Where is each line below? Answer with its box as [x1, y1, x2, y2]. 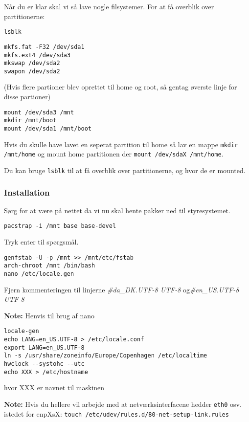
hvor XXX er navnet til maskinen [4, 382, 105, 393]
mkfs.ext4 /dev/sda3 [4, 51, 71, 59]
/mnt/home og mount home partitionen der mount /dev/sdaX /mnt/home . [4, 149, 224, 159]
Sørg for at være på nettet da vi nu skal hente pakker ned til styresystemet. [4, 205, 230, 215]
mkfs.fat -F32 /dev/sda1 [4, 43, 85, 50]
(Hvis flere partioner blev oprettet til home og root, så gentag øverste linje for [4, 82, 237, 92]
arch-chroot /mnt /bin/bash [4, 262, 95, 269]
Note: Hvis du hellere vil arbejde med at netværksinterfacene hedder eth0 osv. [4, 399, 242, 409]
